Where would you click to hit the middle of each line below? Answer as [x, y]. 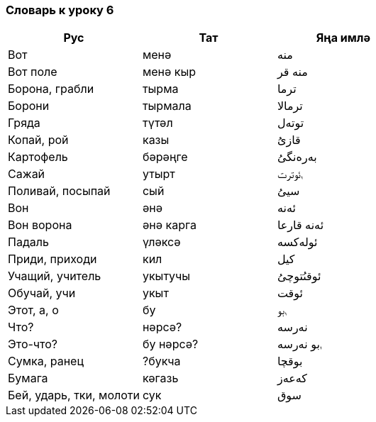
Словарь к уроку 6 [60, 10]
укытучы [166, 276]
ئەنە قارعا [300, 225]
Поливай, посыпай [59, 191]
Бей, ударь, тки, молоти [74, 395]
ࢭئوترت [290, 174]
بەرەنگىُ [297, 157]
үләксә [161, 242]
